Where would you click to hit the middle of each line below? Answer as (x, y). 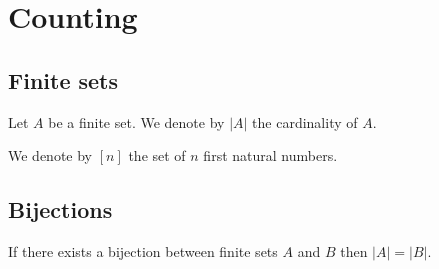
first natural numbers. (270, 155)
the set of (157, 155)
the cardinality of (305, 121)
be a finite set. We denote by (136, 121)
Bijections (60, 209)
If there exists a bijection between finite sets (143, 250)
